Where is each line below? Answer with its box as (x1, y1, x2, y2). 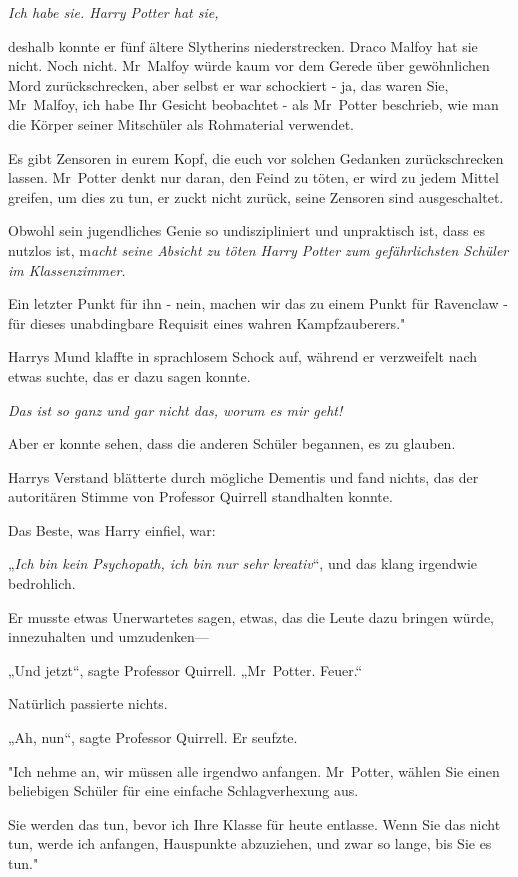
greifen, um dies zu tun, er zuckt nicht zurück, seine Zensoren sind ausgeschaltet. (8, 186, 504, 207)
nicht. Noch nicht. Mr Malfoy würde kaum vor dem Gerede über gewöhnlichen (8, 55, 490, 76)
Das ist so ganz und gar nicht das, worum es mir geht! (8, 399, 343, 420)
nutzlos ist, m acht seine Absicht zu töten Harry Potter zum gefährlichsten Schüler (8, 239, 509, 260)
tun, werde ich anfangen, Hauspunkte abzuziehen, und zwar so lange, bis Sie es (8, 833, 492, 854)
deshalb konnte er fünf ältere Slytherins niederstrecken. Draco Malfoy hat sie (8, 35, 478, 56)
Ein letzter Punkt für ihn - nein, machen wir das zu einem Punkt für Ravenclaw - (8, 293, 508, 314)
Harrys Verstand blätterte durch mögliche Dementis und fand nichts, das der (8, 466, 479, 487)
